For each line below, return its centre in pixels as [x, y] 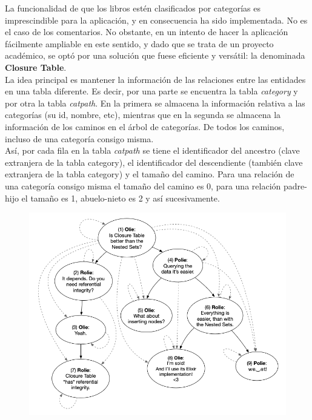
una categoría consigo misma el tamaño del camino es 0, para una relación [143, 185]
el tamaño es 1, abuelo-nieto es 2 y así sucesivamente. [121, 198]
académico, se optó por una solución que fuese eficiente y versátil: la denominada [155, 55]
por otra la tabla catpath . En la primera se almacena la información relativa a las [155, 103]
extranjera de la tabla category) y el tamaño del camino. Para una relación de [150, 174]
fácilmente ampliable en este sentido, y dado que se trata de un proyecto [139, 43]
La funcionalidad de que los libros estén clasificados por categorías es [133, 8]
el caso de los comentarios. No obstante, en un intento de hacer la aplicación [147, 32]
